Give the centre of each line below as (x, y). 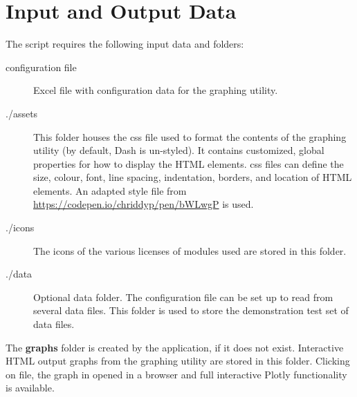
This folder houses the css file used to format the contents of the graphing (190, 136)
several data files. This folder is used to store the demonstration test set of (191, 310)
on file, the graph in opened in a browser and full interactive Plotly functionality (176, 374)
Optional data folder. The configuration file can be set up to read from (183, 297)
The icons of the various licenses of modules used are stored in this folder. (190, 250)
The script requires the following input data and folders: (125, 44)
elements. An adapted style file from (110, 190)
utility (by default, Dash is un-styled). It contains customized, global (179, 150)
